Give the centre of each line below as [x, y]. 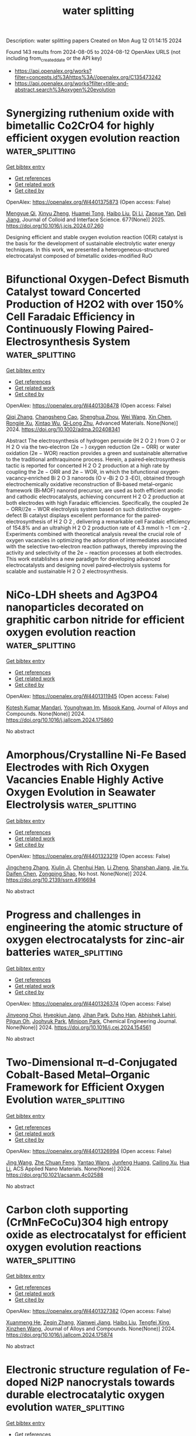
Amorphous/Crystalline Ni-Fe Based [96, 755]
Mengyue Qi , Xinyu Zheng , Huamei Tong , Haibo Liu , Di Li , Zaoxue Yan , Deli [96, 213]
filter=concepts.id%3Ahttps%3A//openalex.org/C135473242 [88, 77]
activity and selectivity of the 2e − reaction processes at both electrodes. [94, 552]
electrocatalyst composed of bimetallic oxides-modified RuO [79, 255]
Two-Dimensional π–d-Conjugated [92, 1062]
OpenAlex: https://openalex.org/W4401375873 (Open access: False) [88, 202]
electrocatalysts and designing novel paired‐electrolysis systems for [88, 565]
